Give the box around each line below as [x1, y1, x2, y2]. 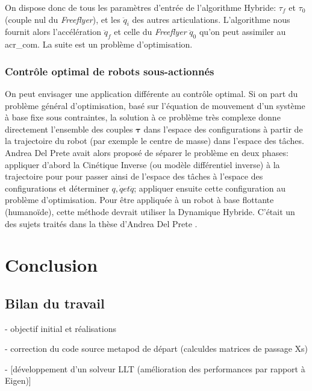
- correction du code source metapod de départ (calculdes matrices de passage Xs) [5, 342, 308, 355]
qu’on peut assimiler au [199, 25, 286, 38]
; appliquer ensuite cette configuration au [134, 181, 285, 194]
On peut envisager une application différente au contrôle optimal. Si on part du [5, 87, 298, 99]
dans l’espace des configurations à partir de [143, 122, 303, 135]
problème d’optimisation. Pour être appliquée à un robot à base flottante [5, 193, 274, 206]
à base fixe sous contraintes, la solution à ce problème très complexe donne [5, 111, 281, 124]
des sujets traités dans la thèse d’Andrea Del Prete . [5, 217, 198, 230]
